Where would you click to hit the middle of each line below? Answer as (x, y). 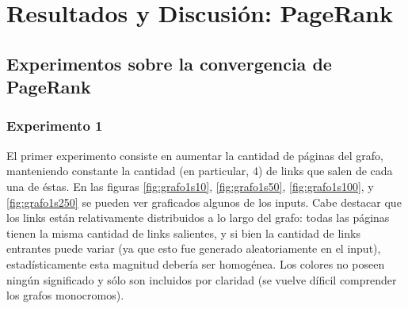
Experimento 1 (55, 126)
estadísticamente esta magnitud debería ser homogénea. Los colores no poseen (196, 263)
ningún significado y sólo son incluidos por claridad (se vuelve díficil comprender (202, 279)
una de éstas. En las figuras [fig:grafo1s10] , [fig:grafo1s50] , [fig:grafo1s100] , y (190, 186)
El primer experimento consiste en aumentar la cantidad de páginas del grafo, (195, 155)
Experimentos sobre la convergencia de (169, 63)
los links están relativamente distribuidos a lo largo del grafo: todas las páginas (198, 217)
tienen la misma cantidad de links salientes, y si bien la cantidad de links (183, 233)
